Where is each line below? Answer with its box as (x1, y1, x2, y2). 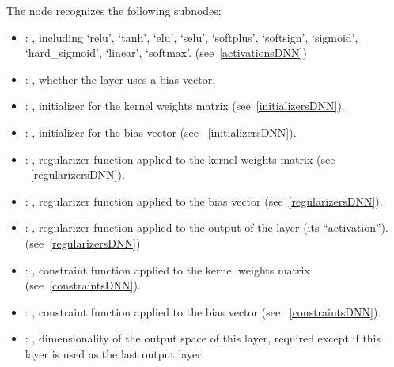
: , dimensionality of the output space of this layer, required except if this (25, 330, 381, 346)
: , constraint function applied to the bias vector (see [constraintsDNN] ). (25, 303, 381, 320)
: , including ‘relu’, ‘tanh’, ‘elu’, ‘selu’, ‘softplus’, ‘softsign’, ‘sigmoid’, (25, 28, 358, 45)
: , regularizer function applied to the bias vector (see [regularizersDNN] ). (25, 192, 383, 209)
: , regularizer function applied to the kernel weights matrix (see (25, 150, 335, 167)
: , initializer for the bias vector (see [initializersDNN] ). (25, 123, 297, 140)
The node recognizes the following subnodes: (6, 2, 222, 18)
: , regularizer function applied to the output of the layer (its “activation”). (25, 219, 388, 236)
